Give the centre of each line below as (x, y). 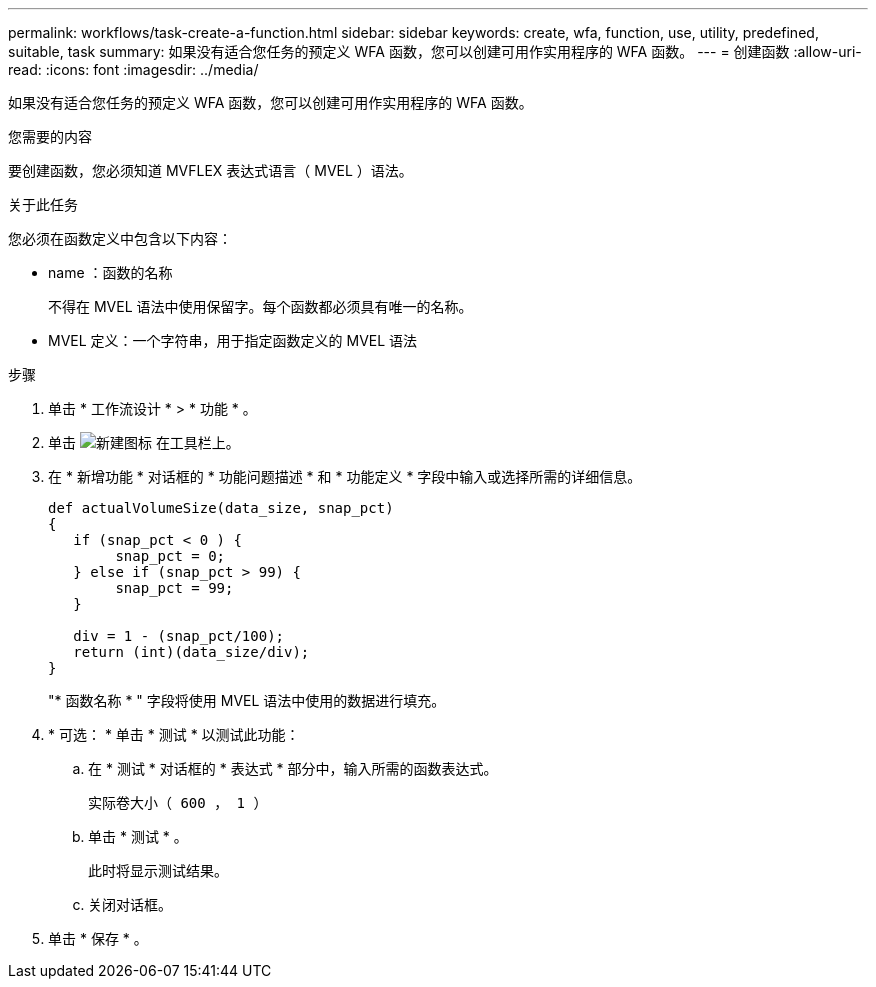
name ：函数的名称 (110, 272)
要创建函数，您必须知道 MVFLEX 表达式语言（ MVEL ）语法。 (210, 170)
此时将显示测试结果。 (158, 870)
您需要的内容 (50, 136)
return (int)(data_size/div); (191, 652)
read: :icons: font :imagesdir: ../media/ (133, 69)
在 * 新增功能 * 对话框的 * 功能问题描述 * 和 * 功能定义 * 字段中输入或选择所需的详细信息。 (345, 476)
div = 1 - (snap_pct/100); (179, 636)
